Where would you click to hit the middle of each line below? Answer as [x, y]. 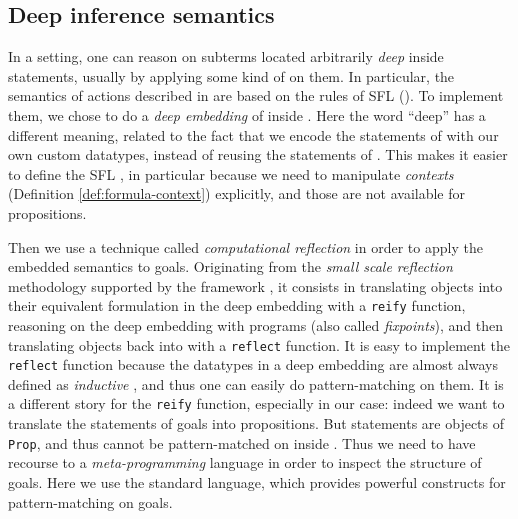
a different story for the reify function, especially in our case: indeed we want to [256, 403]
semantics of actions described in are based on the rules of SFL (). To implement [256, 95]
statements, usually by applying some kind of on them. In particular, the [231, 75]
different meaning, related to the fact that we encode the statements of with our [253, 134]
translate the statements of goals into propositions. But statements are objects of [256, 423]
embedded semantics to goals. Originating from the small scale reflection [230, 266]
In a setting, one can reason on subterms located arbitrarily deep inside [226, 56]
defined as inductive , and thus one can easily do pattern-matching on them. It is [256, 383]
